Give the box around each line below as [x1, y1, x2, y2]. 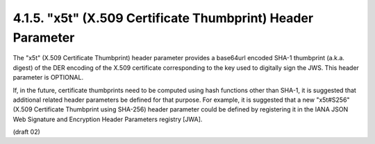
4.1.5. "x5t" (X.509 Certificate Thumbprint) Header [12, 10, 314, 26]
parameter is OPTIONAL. [12, 73, 83, 82]
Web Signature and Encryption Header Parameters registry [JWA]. [12, 115, 203, 123]
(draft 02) [12, 128, 41, 136]
